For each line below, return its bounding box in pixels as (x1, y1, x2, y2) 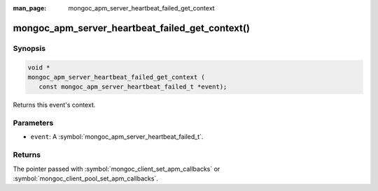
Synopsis (13, 43, 45, 53)
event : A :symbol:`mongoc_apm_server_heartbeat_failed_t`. (30, 132, 204, 141)
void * (27, 63, 50, 71)
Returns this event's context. (13, 101, 96, 109)
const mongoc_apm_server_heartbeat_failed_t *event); (38, 83, 227, 91)
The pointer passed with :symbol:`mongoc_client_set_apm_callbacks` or (13, 165, 220, 173)
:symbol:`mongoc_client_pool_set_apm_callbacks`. (13, 174, 159, 183)
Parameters (13, 119, 54, 128)
